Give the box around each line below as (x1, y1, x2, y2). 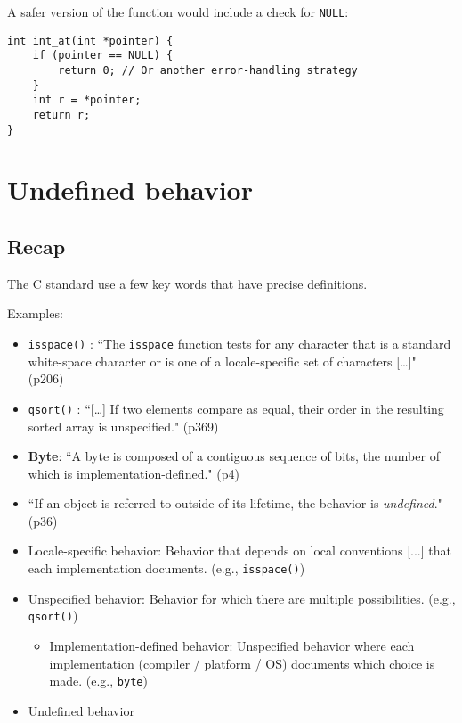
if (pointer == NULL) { (32, 49, 174, 62)
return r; (32, 108, 91, 121)
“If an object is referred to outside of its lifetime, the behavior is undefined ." (28, 494, 442, 513)
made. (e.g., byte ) (49, 671, 148, 690)
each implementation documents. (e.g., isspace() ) (28, 559, 305, 578)
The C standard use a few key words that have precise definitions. (7, 274, 368, 292)
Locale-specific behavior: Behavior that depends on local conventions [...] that (28, 541, 451, 560)
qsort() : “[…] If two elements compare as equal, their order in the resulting (28, 398, 444, 417)
